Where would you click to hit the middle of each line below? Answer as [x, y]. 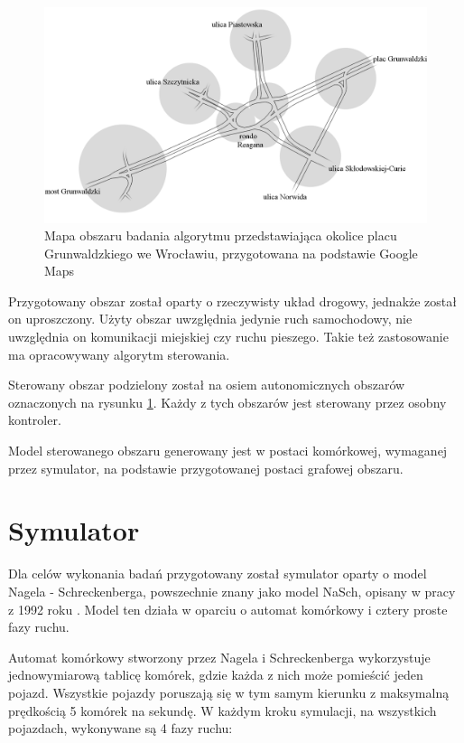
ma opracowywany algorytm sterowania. [119, 354]
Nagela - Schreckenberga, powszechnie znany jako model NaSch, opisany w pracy [232, 591]
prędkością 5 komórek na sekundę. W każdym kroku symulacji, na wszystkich [223, 710]
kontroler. [35, 420]
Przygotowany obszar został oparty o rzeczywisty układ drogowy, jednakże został [232, 301]
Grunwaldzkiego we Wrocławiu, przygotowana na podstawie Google [231, 253]
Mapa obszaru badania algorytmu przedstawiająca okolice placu [221, 235]
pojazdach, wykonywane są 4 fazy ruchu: [121, 728]
